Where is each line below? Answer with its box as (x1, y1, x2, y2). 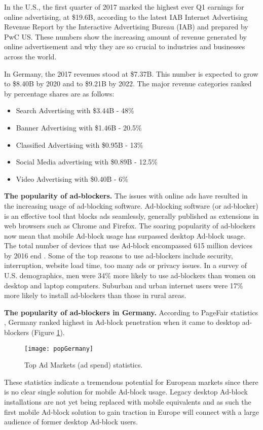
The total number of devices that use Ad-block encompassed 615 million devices (4, 240, 252, 251)
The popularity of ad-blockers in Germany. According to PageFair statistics (4, 307, 258, 317)
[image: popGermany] (24, 345, 94, 352)
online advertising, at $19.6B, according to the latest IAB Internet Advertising (4, 11, 248, 22)
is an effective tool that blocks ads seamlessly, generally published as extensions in (4, 210, 259, 221)
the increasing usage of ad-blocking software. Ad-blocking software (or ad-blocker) (4, 200, 258, 211)
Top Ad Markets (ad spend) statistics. (24, 359, 143, 370)
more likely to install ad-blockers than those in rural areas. (4, 290, 186, 301)
